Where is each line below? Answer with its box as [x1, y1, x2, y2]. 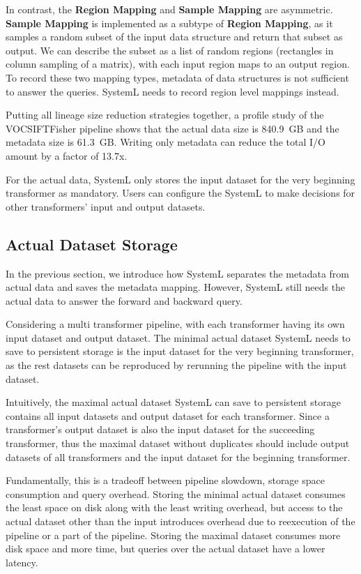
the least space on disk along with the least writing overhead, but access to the [6, 500, 343, 515]
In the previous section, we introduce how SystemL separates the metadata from [6, 266, 350, 280]
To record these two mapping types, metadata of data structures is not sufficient [6, 70, 349, 84]
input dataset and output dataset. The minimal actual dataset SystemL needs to [6, 330, 351, 345]
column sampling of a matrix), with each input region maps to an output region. [6, 56, 350, 71]
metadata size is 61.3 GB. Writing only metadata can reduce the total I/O [6, 135, 326, 149]
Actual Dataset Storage [6, 233, 178, 255]
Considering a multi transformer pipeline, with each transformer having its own [6, 317, 345, 331]
